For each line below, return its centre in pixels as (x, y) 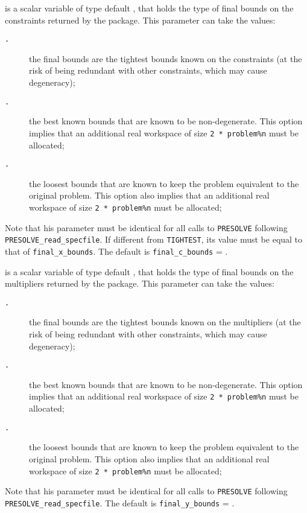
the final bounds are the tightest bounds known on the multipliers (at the (165, 322)
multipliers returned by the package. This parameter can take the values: (140, 283)
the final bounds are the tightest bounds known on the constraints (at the (166, 58)
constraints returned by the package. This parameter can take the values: (140, 20)
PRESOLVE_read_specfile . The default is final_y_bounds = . (120, 502)
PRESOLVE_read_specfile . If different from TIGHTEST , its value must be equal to (154, 239)
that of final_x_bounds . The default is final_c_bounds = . (116, 251)
